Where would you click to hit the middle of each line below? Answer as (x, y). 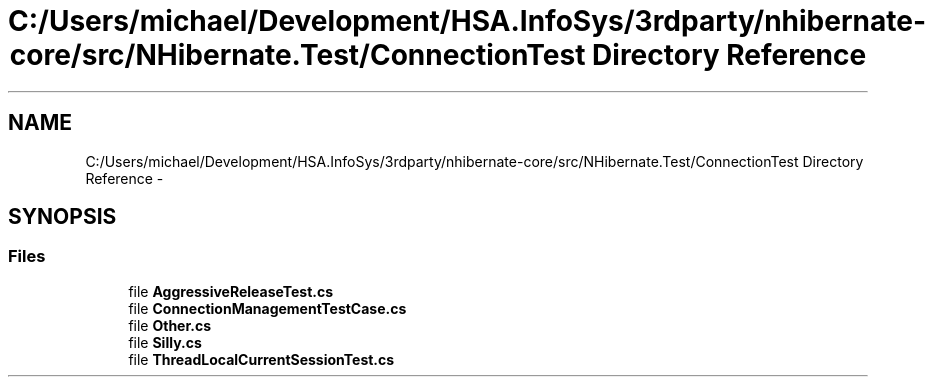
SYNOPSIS (62, 217)
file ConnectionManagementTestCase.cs (267, 308)
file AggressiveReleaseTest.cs (231, 291)
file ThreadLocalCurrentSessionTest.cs (261, 359)
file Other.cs (170, 325)
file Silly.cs (165, 342)
